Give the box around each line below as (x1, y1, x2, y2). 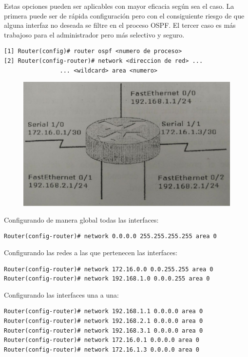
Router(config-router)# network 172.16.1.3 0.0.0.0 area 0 (4, 346, 199, 353)
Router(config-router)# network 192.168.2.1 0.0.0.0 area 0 (4, 317, 203, 324)
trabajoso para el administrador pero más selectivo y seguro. (4, 29, 185, 39)
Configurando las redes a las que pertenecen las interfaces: (4, 247, 177, 257)
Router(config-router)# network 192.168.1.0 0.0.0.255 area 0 (4, 275, 210, 282)
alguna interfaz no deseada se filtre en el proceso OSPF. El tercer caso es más (4, 20, 236, 30)
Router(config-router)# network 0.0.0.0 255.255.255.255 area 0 (4, 233, 217, 240)
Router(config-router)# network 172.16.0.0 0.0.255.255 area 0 (4, 265, 213, 273)
